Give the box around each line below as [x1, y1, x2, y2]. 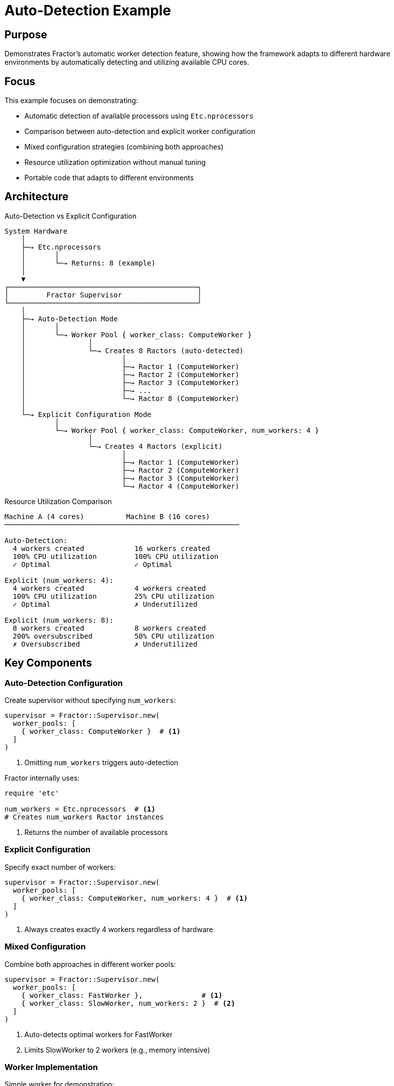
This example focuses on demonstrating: [4, 96, 138, 105]
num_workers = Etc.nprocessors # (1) [4, 805, 156, 814]
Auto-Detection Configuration [4, 678, 123, 688]
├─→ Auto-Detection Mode [21, 314, 118, 323]
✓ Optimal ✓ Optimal [12, 560, 173, 568]
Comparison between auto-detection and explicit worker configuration [24, 127, 255, 136]
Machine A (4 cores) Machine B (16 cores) [4, 512, 210, 521]
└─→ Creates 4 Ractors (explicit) [88, 442, 223, 450]
